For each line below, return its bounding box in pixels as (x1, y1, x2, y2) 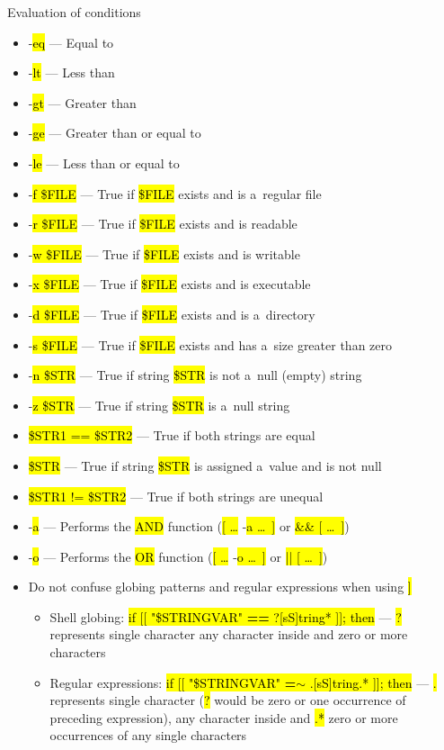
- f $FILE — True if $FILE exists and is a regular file (28, 184, 322, 203)
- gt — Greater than (28, 93, 137, 112)
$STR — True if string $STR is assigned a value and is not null (28, 456, 382, 474)
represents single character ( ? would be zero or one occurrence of (49, 691, 406, 709)
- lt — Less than (28, 63, 115, 82)
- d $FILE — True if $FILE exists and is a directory (28, 304, 315, 323)
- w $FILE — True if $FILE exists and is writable (28, 244, 300, 263)
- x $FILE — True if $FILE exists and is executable (28, 275, 311, 294)
